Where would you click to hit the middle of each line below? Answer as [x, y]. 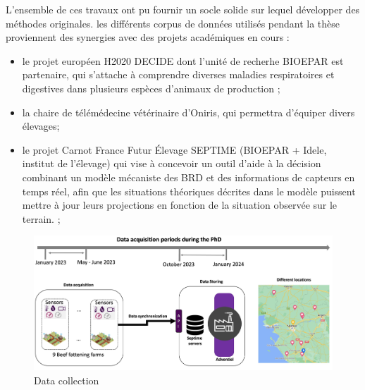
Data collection [67, 380]
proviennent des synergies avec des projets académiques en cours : [148, 37]
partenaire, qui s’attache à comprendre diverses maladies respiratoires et [178, 74]
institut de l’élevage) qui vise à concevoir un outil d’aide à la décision [172, 163]
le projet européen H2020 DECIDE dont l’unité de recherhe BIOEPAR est [183, 60]
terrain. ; [41, 218]
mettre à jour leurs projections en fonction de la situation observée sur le [180, 205]
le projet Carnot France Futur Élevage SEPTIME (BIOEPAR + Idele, [174, 149]
